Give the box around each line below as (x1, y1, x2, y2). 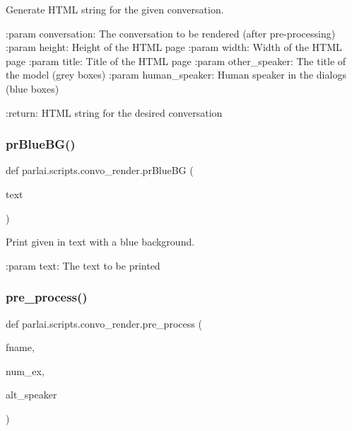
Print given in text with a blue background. (6, 234, 195, 249)
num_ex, (6, 363, 45, 378)
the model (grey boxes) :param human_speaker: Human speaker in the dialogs (6, 67, 346, 82)
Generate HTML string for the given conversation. (6, 2, 224, 16)
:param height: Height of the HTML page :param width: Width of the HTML (6, 40, 342, 54)
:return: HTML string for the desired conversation (6, 105, 223, 120)
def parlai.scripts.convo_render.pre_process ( (6, 316, 202, 331)
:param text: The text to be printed (6, 258, 160, 272)
